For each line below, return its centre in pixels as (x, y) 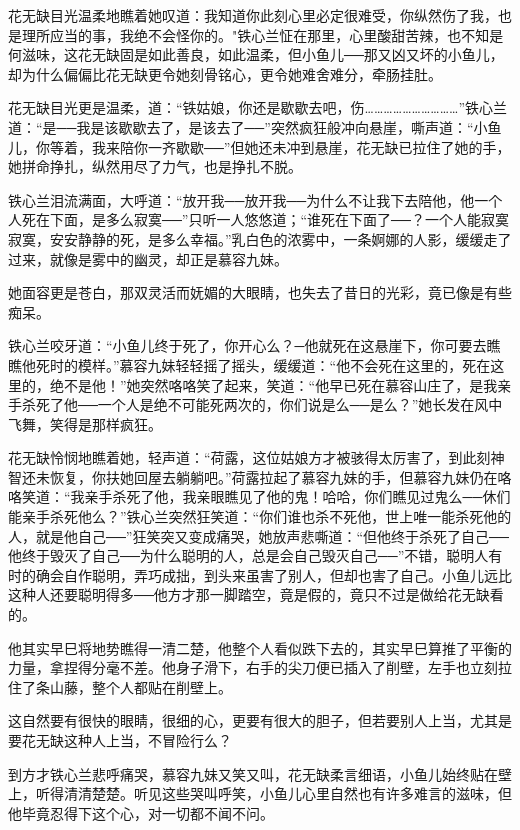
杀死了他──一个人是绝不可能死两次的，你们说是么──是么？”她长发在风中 (262, 404)
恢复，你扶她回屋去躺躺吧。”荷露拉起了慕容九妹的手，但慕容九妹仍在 (273, 476)
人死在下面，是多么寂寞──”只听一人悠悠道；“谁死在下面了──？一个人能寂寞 (258, 219)
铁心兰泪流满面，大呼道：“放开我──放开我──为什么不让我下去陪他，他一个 (255, 199)
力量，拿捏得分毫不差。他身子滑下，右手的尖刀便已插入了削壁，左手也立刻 (253, 667)
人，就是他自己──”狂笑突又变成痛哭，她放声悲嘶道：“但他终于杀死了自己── (258, 535)
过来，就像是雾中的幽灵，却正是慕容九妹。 (148, 258)
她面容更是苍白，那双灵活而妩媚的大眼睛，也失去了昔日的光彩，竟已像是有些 (260, 292)
